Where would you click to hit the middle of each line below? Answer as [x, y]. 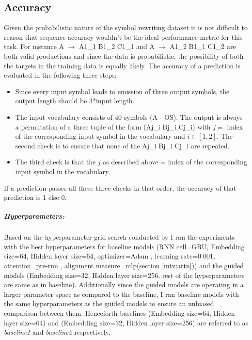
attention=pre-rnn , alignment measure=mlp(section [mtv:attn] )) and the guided [124, 266]
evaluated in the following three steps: [60, 75]
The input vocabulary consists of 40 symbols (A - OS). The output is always [129, 117]
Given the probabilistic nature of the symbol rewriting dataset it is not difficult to [126, 27]
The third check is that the [55, 162]
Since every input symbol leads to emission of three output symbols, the [122, 91]
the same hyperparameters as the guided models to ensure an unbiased [109, 303]
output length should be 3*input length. [75, 101]
